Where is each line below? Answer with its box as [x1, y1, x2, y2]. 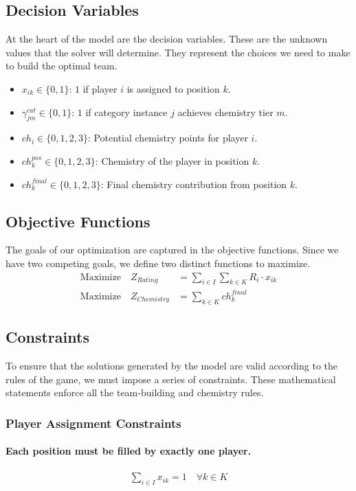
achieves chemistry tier [177, 104, 274, 119]
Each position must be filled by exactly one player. [5, 444, 252, 458]
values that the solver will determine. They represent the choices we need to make [5, 45, 351, 59]
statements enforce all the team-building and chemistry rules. [5, 385, 264, 400]
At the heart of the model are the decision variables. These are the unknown [5, 32, 328, 46]
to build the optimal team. [5, 58, 118, 73]
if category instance [85, 104, 168, 119]
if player [82, 81, 118, 95]
